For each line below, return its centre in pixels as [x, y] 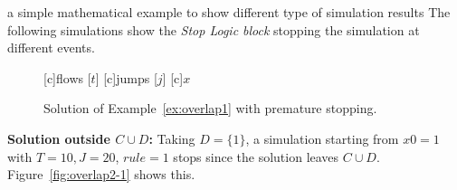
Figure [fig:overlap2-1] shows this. [101, 174]
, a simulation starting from [322, 138]
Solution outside [59, 138]
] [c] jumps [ [126, 77]
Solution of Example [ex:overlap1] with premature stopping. [210, 108]
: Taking [172, 138]
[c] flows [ [67, 77]
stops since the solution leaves [256, 156]
